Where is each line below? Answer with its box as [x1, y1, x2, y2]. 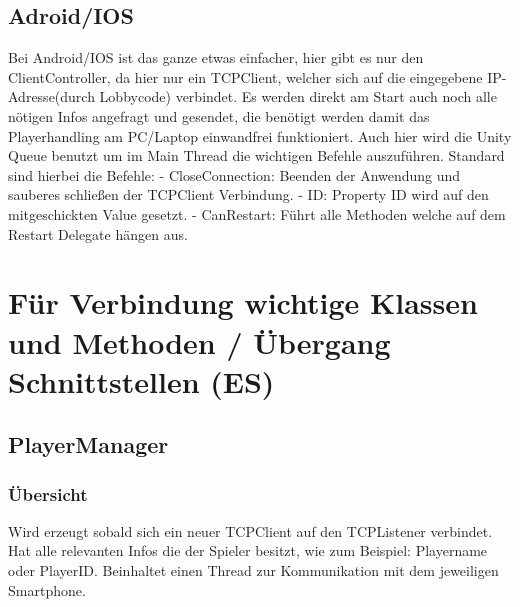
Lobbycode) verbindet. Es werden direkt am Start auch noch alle [99, 86, 497, 107]
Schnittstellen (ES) [8, 360, 275, 401]
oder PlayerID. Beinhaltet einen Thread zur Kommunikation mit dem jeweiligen [8, 560, 499, 581]
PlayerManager [8, 429, 169, 460]
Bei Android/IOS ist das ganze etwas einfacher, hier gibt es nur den [8, 47, 424, 68]
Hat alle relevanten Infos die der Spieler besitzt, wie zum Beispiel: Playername [8, 540, 488, 561]
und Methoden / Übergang [8, 321, 391, 362]
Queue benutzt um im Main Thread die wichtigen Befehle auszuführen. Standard [8, 145, 505, 166]
